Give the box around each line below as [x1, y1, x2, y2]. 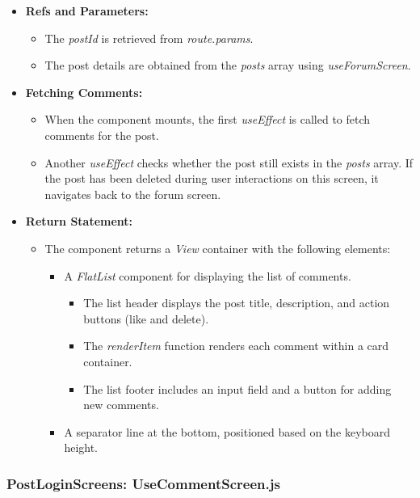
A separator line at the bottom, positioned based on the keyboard [64, 423, 391, 440]
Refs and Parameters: [25, 2, 149, 19]
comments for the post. [44, 126, 159, 143]
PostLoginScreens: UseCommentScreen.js [6, 473, 280, 493]
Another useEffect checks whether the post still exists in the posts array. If [44, 154, 414, 171]
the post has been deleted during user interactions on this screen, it [44, 170, 379, 187]
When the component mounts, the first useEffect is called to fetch [44, 111, 371, 128]
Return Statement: [25, 213, 133, 230]
